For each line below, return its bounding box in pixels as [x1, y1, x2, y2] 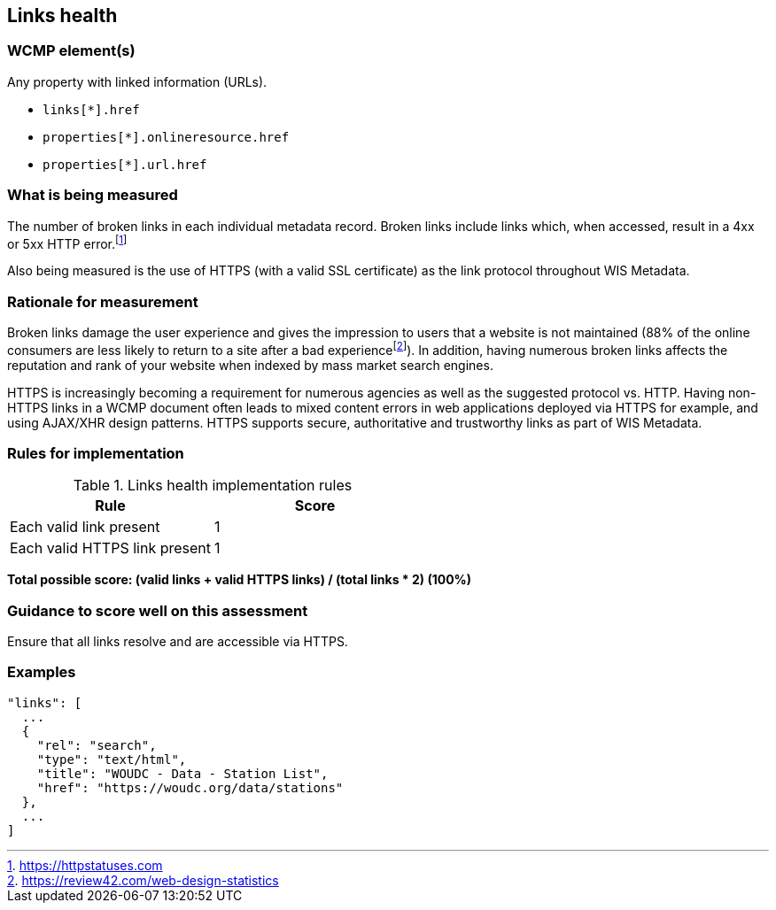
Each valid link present [10, 518, 160, 536]
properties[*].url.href [43, 157, 207, 172]
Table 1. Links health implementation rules [73, 476, 353, 495]
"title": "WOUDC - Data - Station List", [36, 766, 329, 781]
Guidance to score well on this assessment [7, 601, 308, 620]
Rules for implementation [7, 443, 184, 462]
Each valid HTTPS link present [10, 539, 212, 558]
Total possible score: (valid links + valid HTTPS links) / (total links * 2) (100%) [7, 572, 472, 588]
